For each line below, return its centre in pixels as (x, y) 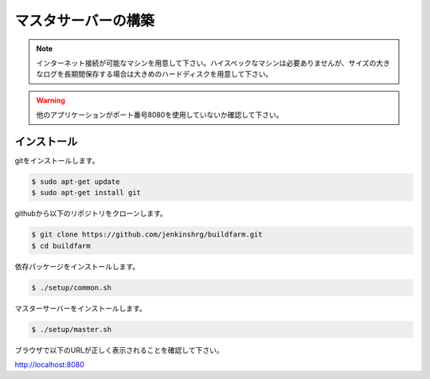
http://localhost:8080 (49, 365)
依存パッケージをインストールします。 (77, 266)
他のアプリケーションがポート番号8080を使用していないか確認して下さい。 (160, 115)
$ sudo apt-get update (76, 182)
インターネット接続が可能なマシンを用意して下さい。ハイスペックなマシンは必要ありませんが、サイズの (206, 63)
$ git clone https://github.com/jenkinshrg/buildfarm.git (147, 234)
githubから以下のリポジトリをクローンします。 (91, 213)
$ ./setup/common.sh (71, 287)
